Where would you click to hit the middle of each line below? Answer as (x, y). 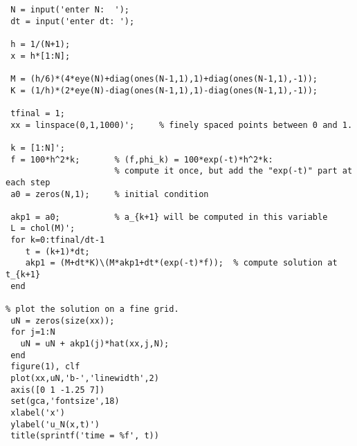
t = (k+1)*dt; (57, 251)
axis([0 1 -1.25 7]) (58, 390)
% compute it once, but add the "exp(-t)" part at (234, 171)
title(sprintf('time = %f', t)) (85, 436)
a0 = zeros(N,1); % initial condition (110, 194)
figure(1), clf (45, 367)
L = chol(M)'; (43, 229)
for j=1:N (33, 332)
